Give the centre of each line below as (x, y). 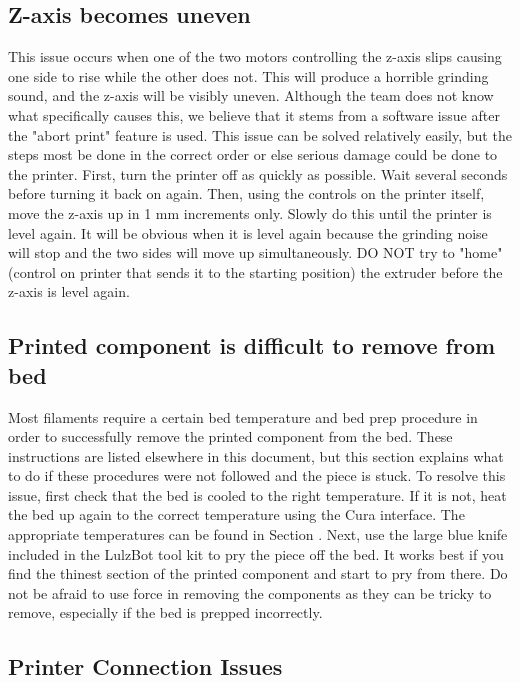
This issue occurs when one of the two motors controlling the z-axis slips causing (255, 56)
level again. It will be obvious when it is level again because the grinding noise (248, 232)
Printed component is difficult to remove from (252, 345)
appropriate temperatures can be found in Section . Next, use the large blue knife (258, 534)
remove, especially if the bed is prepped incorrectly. (165, 612)
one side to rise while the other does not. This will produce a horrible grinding (248, 75)
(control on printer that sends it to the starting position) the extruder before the (255, 271)
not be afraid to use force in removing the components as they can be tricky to (250, 592)
